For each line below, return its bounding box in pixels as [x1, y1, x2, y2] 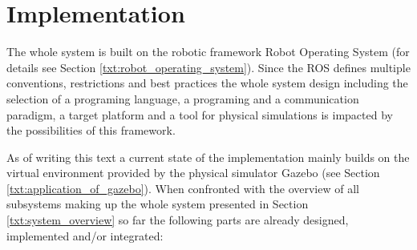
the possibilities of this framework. [6, 122, 176, 139]
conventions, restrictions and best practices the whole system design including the [6, 75, 408, 91]
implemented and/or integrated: [6, 227, 164, 244]
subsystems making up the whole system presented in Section [6, 196, 309, 212]
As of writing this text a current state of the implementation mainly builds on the [6, 148, 410, 165]
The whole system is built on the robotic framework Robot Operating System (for [6, 43, 410, 60]
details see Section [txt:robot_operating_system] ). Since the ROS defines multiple [6, 58, 411, 75]
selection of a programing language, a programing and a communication [6, 90, 359, 107]
